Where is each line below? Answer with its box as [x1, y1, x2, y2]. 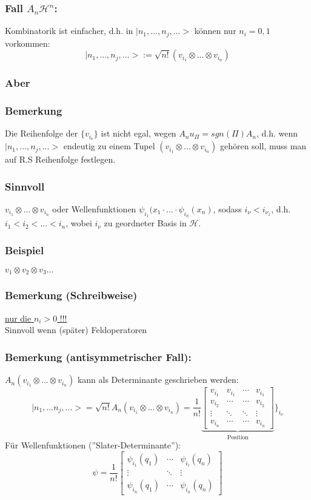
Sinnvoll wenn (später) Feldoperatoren [5, 323, 147, 336]
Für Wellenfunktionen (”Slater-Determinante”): [5, 439, 181, 451]
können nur [194, 24, 236, 37]
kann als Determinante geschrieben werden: [77, 373, 239, 386]
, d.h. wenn [256, 127, 298, 140]
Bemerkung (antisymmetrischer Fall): [5, 349, 192, 364]
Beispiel [5, 242, 44, 257]
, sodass [213, 203, 242, 215]
